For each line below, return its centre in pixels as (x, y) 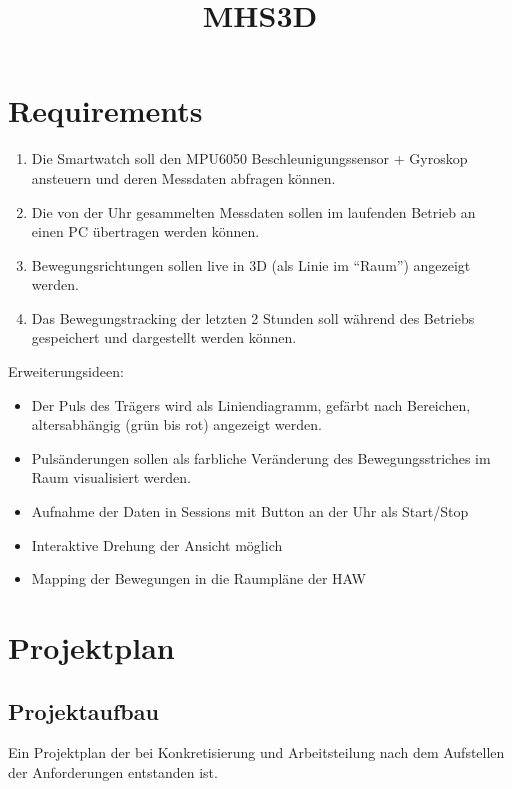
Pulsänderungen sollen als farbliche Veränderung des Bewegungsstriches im (261, 457)
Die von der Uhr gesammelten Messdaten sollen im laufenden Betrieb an (253, 211)
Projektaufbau (83, 710)
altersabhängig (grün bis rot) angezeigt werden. (176, 424)
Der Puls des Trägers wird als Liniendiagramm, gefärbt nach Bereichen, (251, 404)
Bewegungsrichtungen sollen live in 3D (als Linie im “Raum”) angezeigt (251, 264)
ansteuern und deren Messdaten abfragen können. (183, 177)
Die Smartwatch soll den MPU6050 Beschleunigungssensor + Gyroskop (249, 158)
